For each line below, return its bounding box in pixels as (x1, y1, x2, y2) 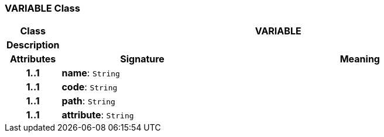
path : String (61, 95, 115, 107)
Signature (120, 53, 164, 65)
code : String (61, 81, 118, 93)
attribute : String (61, 109, 134, 121)
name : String (61, 67, 120, 79)
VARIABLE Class (5, 2, 80, 14)
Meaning (340, 53, 380, 65)
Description (6, 39, 60, 51)
